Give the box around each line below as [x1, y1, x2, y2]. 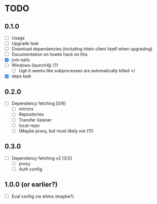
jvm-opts [11, 57, 30, 63]
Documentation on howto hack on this [11, 51, 88, 57]
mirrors [18, 106, 33, 112]
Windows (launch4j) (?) [11, 63, 59, 68]
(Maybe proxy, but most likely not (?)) [18, 128, 94, 134]
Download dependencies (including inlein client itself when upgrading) [11, 46, 153, 52]
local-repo [18, 122, 40, 128]
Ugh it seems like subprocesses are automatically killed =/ [18, 68, 135, 74]
